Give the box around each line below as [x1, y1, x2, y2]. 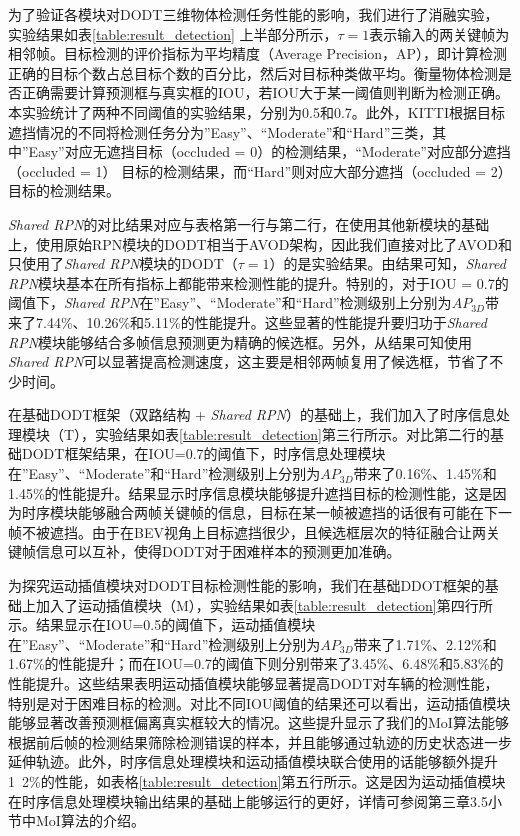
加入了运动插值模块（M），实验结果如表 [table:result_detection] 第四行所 [35, 594, 493, 615]
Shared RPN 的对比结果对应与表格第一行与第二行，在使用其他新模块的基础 [8, 213, 490, 234]
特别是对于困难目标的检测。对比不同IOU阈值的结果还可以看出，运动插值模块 [8, 692, 511, 713]
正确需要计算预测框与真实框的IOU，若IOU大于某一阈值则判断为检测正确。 [21, 82, 509, 103]
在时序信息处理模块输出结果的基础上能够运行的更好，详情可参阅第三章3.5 [8, 790, 488, 811]
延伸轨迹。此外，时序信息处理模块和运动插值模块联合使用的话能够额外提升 [8, 751, 498, 772]
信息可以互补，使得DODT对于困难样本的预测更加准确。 [35, 541, 401, 562]
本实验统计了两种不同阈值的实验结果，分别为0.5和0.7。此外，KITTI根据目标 [8, 101, 505, 122]
